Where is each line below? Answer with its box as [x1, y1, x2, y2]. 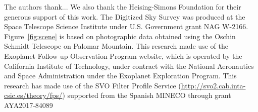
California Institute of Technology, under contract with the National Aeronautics [4, 60, 254, 71]
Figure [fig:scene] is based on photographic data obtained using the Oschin [4, 31, 236, 41]
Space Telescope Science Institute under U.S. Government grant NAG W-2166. [4, 21, 248, 32]
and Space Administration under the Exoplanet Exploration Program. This [4, 70, 237, 81]
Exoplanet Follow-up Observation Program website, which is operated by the [4, 50, 242, 61]
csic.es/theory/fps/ [4, 90, 63, 100]
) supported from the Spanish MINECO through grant [62, 90, 231, 100]
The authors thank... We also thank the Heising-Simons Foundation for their [4, 2, 241, 12]
